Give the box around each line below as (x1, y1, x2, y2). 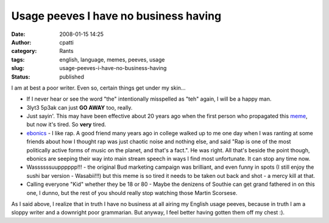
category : (11, 48, 37, 55)
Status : (11, 73, 30, 80)
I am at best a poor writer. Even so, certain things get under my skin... (11, 84, 186, 91)
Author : (11, 38, 32, 46)
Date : (11, 30, 26, 38)
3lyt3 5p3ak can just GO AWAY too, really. (26, 104, 133, 111)
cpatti (59, 38, 74, 46)
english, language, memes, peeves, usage (59, 55, 165, 63)
